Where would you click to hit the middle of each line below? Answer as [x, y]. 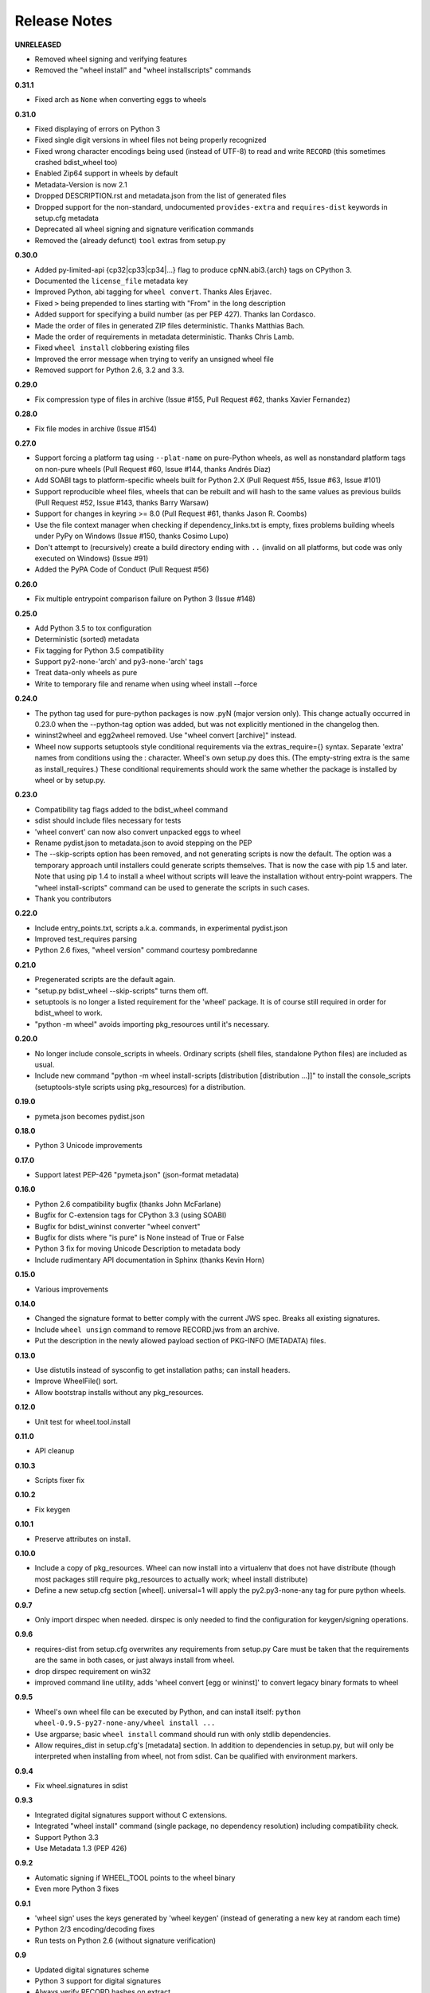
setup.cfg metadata [67, 218]
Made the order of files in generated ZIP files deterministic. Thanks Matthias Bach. [170, 325]
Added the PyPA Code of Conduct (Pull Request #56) [122, 569]
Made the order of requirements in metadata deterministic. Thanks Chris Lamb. [164, 336]
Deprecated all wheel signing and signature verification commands [144, 229]
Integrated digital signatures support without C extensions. [131, 1814]
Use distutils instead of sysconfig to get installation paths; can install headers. [162, 1370]
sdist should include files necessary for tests [108, 820]
